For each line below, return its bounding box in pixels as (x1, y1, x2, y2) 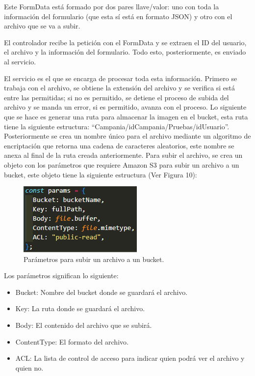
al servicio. (4, 56, 36, 66)
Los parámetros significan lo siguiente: (4, 270, 119, 281)
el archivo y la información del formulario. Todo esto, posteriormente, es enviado (4, 47, 246, 57)
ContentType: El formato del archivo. (15, 336, 128, 347)
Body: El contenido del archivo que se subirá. (15, 320, 152, 330)
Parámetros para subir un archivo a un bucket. (24, 254, 164, 264)
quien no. (15, 362, 44, 373)
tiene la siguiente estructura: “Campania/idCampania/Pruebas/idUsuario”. (4, 121, 229, 131)
